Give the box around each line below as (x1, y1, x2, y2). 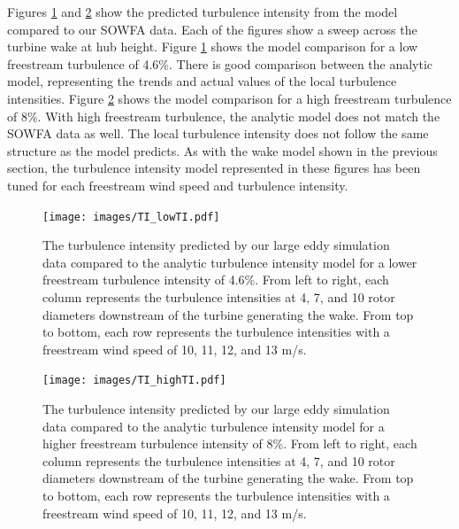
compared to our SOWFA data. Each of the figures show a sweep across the (7, 19, 417, 38)
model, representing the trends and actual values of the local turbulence (7, 72, 397, 90)
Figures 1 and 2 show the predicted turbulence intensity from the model (7, 3, 398, 20)
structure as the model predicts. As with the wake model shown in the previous (7, 141, 438, 159)
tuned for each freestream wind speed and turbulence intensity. (7, 175, 348, 194)
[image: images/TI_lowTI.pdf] (42, 210, 220, 223)
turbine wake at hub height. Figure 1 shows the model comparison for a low (7, 37, 418, 56)
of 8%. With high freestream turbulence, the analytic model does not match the (7, 106, 440, 125)
